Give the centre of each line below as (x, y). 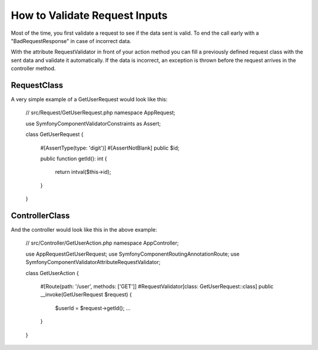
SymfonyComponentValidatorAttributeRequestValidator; (93, 262)
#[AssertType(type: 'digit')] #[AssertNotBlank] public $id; (110, 148)
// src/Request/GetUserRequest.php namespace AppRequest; (101, 113)
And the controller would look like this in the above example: (84, 230)
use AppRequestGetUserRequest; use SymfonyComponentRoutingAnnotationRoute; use (132, 254)
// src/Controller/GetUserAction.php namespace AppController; (102, 243)
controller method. (33, 68)
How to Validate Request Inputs (89, 15)
